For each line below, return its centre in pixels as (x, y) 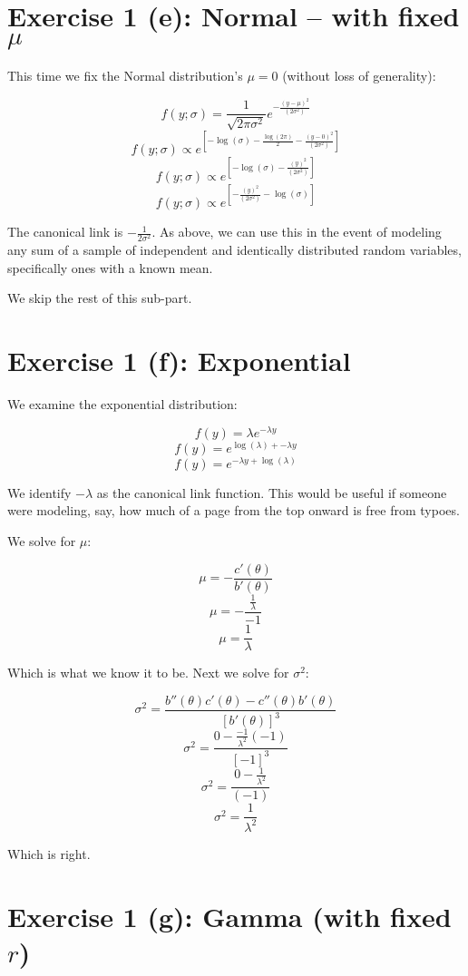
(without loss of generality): (359, 76)
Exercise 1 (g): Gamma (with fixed (229, 916)
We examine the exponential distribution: (122, 404)
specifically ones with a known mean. (110, 267)
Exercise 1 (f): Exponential (179, 361)
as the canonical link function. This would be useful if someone (272, 492)
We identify (39, 492)
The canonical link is (65, 232)
